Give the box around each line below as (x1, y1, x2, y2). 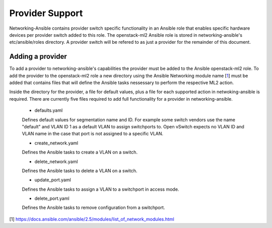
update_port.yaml (34, 177, 72, 183)
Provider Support (9, 8, 83, 19)
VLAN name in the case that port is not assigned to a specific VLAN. (22, 131, 164, 137)
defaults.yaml (34, 107, 63, 113)
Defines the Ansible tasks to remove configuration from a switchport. (22, 204, 165, 211)
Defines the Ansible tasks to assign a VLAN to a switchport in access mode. (22, 186, 179, 192)
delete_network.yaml (34, 159, 78, 165)
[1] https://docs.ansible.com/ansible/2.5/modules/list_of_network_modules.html (9, 216, 175, 222)
